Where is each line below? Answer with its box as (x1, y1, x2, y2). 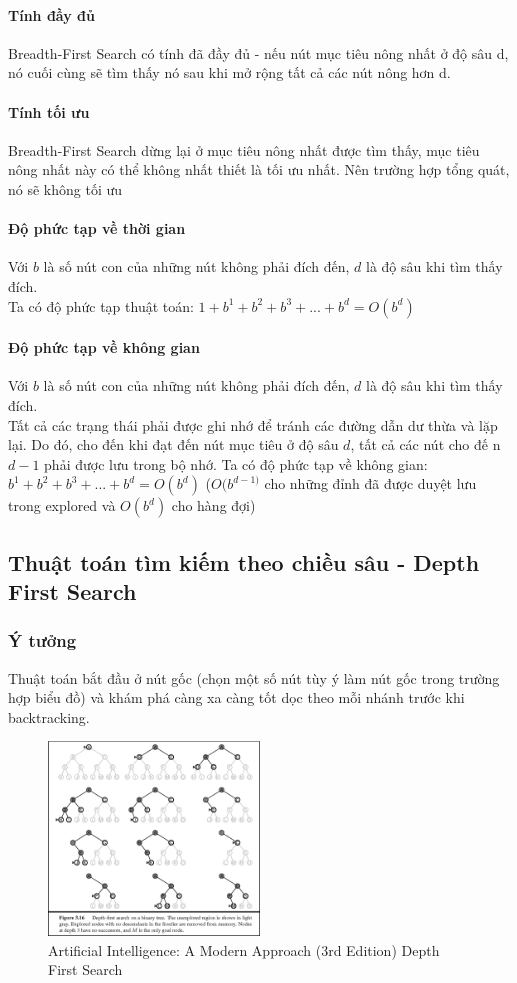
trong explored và (8, 495, 116, 516)
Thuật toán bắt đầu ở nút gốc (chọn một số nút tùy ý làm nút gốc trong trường (8, 667, 500, 688)
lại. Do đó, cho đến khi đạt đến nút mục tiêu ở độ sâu (8, 434, 339, 455)
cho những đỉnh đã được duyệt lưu (264, 473, 477, 494)
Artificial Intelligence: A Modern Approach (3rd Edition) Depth (48, 939, 440, 960)
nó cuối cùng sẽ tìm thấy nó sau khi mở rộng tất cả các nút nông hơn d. (8, 62, 451, 83)
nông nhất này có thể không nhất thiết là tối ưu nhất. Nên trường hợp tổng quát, (8, 159, 510, 180)
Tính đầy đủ (8, 4, 95, 25)
